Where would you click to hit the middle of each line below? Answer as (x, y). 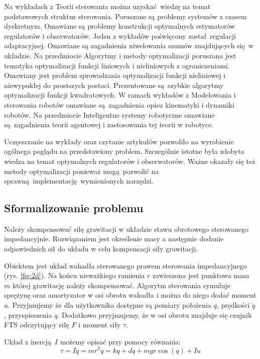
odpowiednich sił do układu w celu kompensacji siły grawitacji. (101, 249)
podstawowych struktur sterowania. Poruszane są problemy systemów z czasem (125, 16)
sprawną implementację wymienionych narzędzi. (79, 181)
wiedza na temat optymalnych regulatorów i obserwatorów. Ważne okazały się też (130, 161)
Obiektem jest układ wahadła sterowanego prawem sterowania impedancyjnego (125, 265)
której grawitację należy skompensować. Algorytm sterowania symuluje (121, 285)
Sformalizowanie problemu (74, 208)
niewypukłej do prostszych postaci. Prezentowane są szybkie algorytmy (114, 85)
